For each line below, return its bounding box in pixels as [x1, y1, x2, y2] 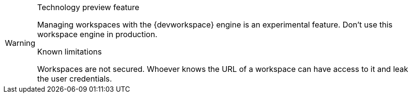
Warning [5, 38, 35, 48]
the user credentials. [37, 74, 112, 83]
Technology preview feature [37, 2, 140, 12]
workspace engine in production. [37, 29, 158, 39]
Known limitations [37, 47, 102, 56]
